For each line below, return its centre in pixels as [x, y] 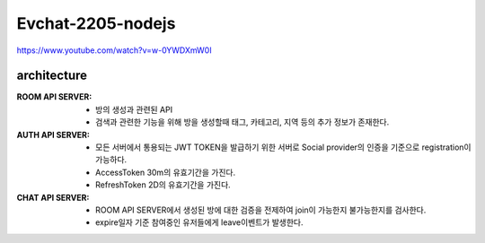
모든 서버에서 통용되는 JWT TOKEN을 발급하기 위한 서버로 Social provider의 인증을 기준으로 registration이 [283, 147]
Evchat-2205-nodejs [96, 23]
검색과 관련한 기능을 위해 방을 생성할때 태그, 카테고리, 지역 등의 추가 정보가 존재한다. [242, 122]
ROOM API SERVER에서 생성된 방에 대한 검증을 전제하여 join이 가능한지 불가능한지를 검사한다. [261, 210]
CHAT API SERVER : [53, 197]
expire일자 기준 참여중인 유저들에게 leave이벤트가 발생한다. [199, 222]
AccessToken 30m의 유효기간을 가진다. [166, 172]
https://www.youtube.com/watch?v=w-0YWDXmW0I [114, 50]
